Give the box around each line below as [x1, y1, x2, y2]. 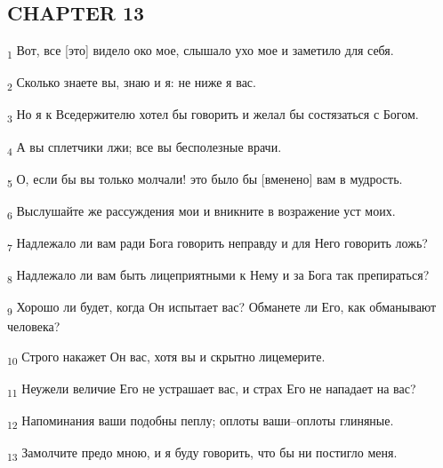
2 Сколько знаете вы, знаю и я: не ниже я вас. [7, 73, 256, 94]
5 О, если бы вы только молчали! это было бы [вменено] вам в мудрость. [7, 169, 403, 190]
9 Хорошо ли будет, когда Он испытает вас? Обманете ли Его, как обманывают [7, 297, 437, 318]
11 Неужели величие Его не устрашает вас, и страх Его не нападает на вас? [7, 379, 416, 400]
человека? [7, 317, 60, 336]
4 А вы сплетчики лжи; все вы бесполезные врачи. [7, 137, 282, 158]
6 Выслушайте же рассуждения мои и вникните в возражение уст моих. [7, 201, 396, 222]
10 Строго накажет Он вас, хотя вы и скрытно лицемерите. [7, 346, 326, 368]
